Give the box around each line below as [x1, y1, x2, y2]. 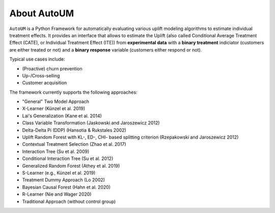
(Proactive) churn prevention [22, 65, 82, 71]
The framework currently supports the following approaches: [9, 89, 137, 95]
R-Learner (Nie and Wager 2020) [22, 191, 92, 197]
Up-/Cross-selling [22, 72, 60, 78]
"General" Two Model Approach [22, 98, 89, 104]
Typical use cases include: [9, 56, 66, 62]
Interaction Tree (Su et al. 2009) [22, 148, 90, 154]
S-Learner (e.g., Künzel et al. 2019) [22, 170, 96, 176]
